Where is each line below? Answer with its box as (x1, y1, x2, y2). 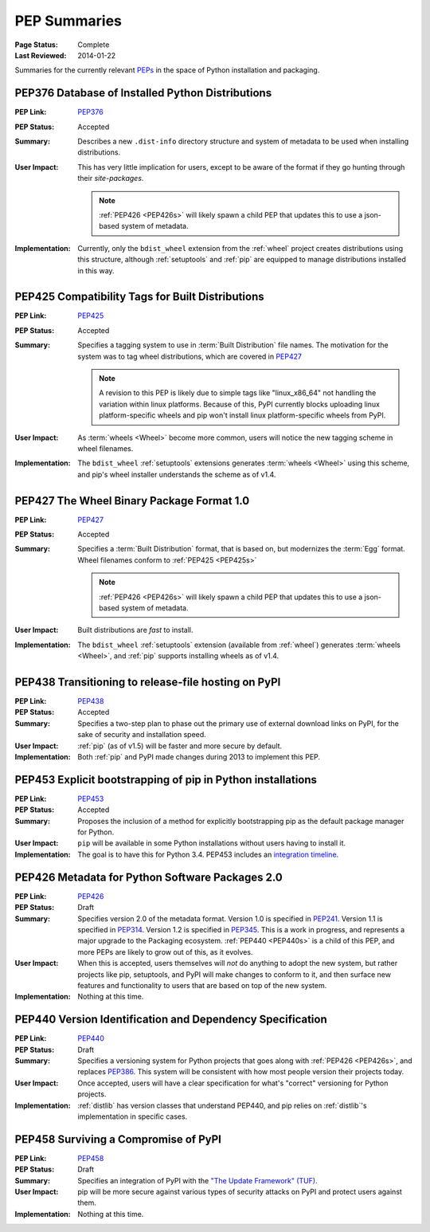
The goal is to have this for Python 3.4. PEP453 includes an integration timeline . (77, 849, 339, 859)
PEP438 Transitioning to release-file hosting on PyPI (14, 675, 281, 689)
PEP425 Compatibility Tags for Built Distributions (14, 290, 264, 304)
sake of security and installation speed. (77, 730, 206, 740)
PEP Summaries (14, 12, 123, 29)
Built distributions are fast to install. (77, 626, 193, 635)
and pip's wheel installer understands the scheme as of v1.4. (77, 469, 276, 479)
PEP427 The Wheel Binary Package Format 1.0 (14, 494, 250, 508)
